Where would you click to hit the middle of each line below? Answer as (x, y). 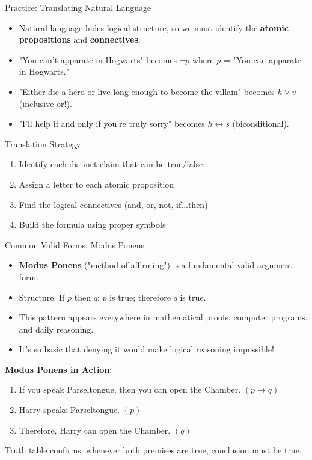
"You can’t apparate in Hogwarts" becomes (98, 59)
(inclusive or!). (45, 103)
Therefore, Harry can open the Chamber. (95, 430)
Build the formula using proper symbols (92, 225)
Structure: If (42, 297)
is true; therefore (140, 297)
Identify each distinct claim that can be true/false (111, 164)
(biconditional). (261, 124)
